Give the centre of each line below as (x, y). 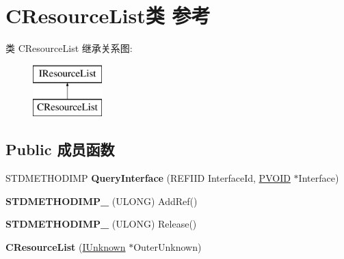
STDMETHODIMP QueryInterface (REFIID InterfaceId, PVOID (148, 178)
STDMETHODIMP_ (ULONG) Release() (101, 224)
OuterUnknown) (168, 246)
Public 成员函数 (60, 149)
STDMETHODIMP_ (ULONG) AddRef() (102, 201)
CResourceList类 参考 (108, 15)
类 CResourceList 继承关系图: (69, 48)
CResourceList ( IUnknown (66, 246)
